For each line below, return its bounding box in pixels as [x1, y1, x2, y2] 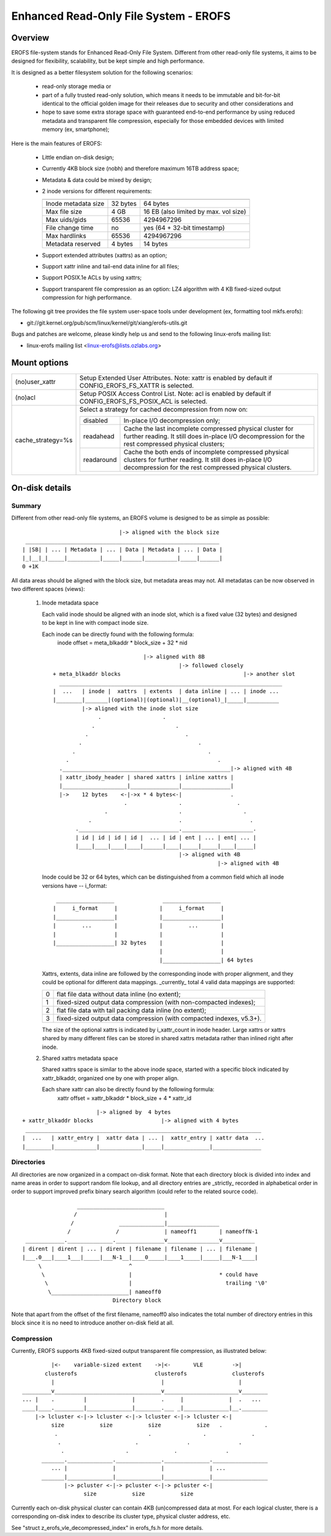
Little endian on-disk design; [42, 154, 115, 161]
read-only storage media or [42, 83, 112, 90]
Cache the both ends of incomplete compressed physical [123, 447, 289, 456]
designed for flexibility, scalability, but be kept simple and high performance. [11, 57, 205, 65]
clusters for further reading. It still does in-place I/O [123, 455, 272, 464]
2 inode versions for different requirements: [42, 187, 153, 195]
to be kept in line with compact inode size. [42, 619, 149, 627]
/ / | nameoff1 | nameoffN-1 [67, 1228, 259, 1235]
